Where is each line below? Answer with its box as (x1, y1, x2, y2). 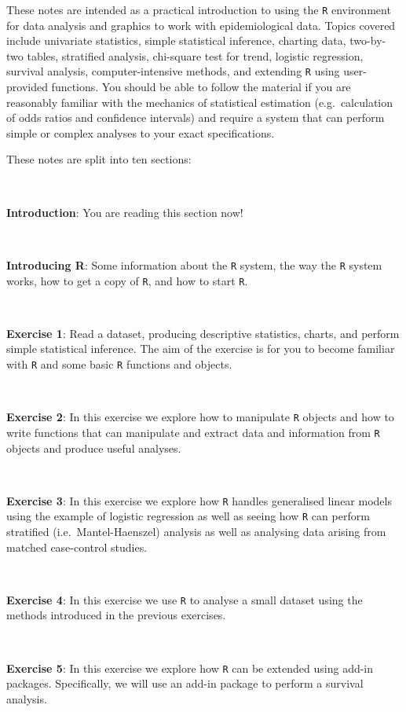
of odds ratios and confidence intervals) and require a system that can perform (6, 109, 385, 126)
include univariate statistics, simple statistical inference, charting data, (6, 32, 346, 49)
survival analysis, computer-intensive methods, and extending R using (6, 63, 340, 79)
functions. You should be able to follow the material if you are (51, 79, 351, 95)
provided (6, 79, 48, 95)
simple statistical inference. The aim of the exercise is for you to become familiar (6, 340, 395, 357)
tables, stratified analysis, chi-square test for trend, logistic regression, (27, 47, 364, 64)
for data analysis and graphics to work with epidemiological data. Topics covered (6, 17, 396, 33)
